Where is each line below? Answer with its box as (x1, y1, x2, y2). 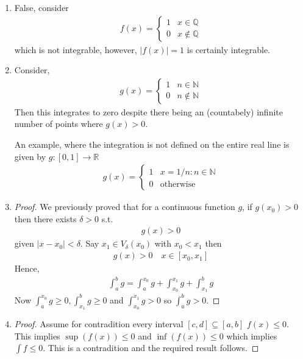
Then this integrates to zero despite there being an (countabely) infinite (14, 105, 283, 118)
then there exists (14, 212, 77, 225)
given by (14, 150, 46, 162)
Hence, (14, 262, 40, 275)
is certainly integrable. (187, 43, 271, 56)
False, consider (14, 1, 69, 13)
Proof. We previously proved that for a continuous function (14, 200, 235, 213)
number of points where (14, 117, 103, 130)
